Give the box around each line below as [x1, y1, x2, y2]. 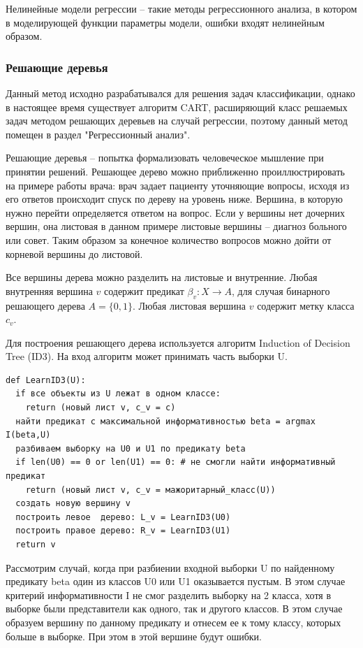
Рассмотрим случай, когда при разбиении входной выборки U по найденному [6, 560, 335, 575]
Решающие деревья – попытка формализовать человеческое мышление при [6, 150, 324, 165]
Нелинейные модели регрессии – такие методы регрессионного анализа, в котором [6, 1, 357, 15]
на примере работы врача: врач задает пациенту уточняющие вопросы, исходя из [6, 178, 350, 192]
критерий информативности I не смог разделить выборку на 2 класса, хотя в [6, 587, 332, 602]
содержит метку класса [257, 298, 355, 312]
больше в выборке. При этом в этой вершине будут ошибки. [6, 628, 262, 643]
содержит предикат [103, 283, 184, 298]
